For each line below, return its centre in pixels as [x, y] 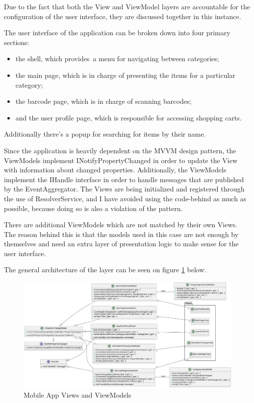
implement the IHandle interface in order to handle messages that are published [124, 179]
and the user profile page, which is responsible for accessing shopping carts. [128, 117]
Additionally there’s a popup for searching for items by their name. [105, 134]
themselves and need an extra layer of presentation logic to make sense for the [121, 244]
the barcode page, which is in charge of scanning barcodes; [103, 101]
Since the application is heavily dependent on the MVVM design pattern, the [120, 150]
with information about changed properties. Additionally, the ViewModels [115, 170]
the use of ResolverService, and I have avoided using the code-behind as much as [125, 198]
